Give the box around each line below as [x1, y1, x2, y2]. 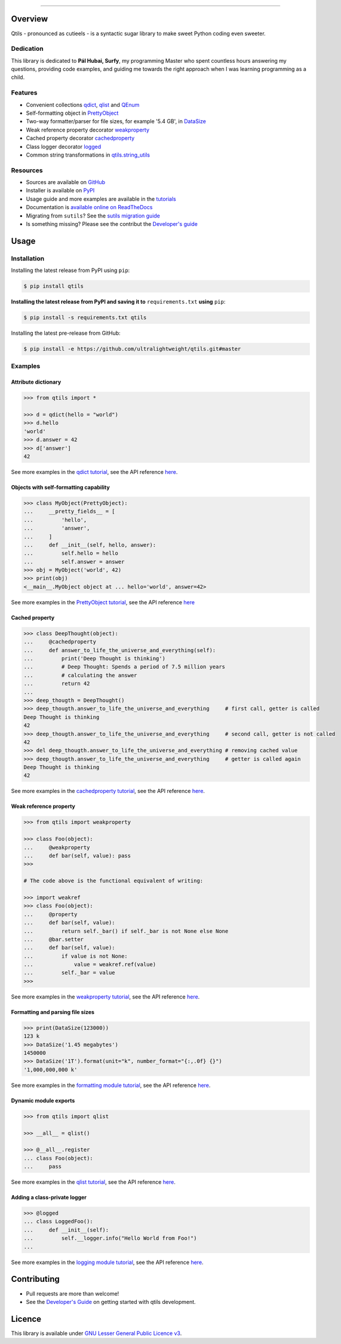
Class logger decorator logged [26, 143, 102, 150]
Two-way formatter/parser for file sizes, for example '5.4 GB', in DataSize [26, 118, 206, 125]
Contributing [11, 1274, 60, 1284]
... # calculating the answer [23, 672, 137, 678]
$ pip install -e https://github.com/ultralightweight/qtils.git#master [23, 345, 241, 353]
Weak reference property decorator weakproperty [26, 126, 149, 133]
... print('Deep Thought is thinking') [23, 655, 165, 662]
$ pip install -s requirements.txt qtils [23, 314, 147, 321]
